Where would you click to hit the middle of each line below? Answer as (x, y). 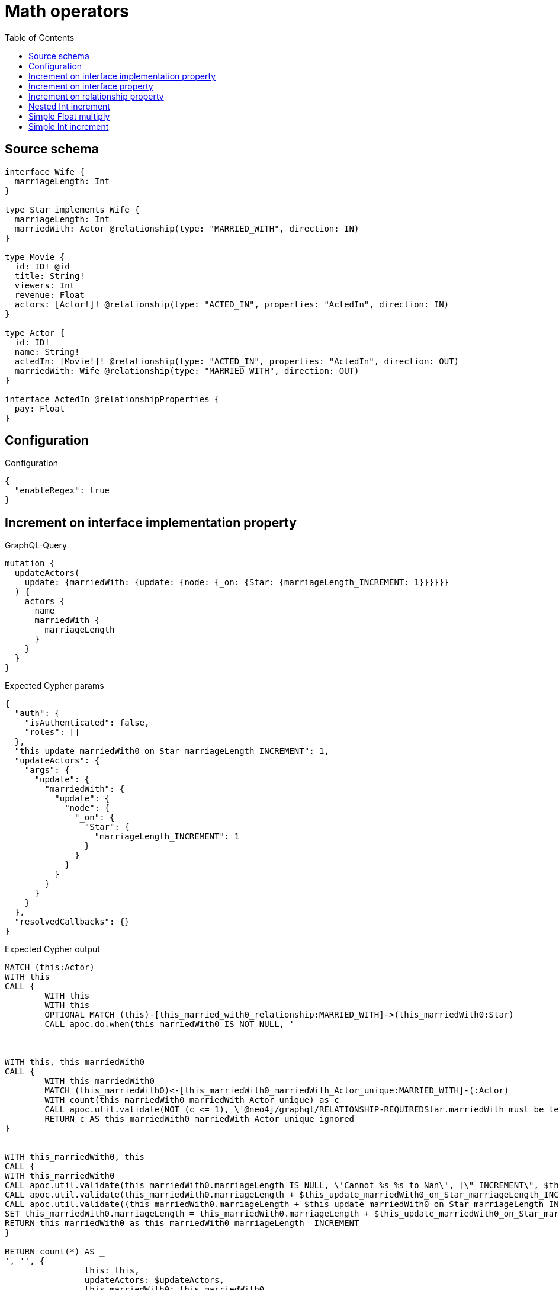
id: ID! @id (42, 266)
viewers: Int (45, 285)
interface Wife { (45, 171)
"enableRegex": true (62, 491)
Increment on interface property (91, 86)
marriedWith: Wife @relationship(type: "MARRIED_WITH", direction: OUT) (187, 370)
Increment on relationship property (96, 96)
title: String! (49, 276)
